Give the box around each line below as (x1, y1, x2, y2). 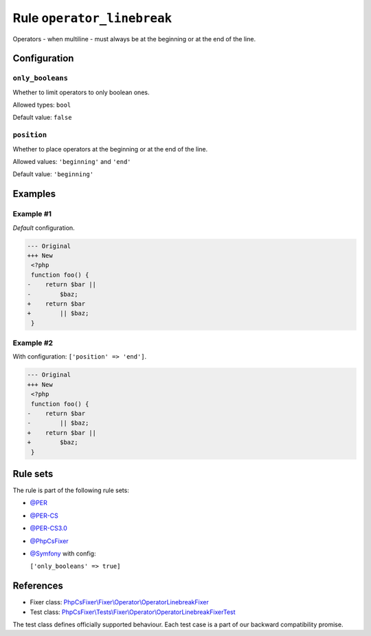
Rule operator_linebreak (12, 10, 172, 25)
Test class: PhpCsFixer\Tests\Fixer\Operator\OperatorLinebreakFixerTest (30, 608, 236, 616)
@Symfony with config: (30, 549, 96, 558)
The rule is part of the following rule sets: (12, 486, 130, 495)
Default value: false (12, 114, 72, 122)
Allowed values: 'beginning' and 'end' (12, 158, 131, 166)
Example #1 (12, 209, 52, 219)
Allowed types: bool (12, 100, 71, 109)
